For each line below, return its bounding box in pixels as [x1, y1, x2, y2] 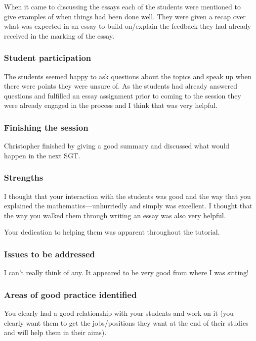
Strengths [4, 171, 43, 184]
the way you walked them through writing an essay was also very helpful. [4, 210, 226, 220]
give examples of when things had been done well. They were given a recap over [4, 11, 246, 21]
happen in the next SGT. [4, 150, 81, 160]
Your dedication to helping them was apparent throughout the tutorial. [4, 227, 220, 237]
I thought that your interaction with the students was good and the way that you [4, 191, 251, 201]
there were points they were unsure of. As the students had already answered [4, 81, 237, 91]
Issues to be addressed [4, 247, 95, 260]
